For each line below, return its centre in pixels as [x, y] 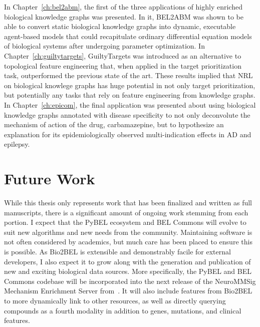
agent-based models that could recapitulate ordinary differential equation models [128, 36]
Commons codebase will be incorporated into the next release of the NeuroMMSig [130, 281]
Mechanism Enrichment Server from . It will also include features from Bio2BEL [128, 291]
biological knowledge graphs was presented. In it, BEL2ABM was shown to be [124, 16]
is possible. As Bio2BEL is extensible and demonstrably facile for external [117, 251]
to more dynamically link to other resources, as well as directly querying [115, 300]
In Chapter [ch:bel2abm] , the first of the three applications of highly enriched [123, 7]
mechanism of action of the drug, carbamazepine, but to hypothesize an [114, 124]
